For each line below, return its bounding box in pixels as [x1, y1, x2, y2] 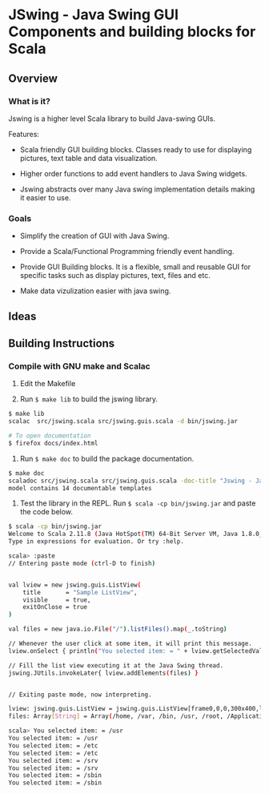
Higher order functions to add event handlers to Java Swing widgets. [19, 168, 247, 178]
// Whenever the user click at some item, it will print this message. [8, 639, 252, 647]
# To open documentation [8, 432, 91, 440]
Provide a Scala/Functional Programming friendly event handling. [19, 247, 235, 256]
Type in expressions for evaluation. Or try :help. [8, 538, 184, 546]
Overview [8, 71, 58, 85]
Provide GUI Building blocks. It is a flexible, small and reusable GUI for [19, 262, 251, 272]
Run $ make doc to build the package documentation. [19, 453, 195, 463]
